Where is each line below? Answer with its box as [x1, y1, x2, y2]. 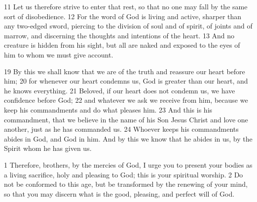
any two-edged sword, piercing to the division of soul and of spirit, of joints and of [4, 21, 253, 31]
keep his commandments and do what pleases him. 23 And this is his [4, 104, 213, 115]
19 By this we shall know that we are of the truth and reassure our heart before [4, 66, 245, 76]
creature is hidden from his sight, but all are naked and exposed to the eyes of [4, 40, 240, 50]
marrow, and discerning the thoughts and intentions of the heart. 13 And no [4, 30, 235, 40]
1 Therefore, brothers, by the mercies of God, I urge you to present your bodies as [4, 159, 253, 170]
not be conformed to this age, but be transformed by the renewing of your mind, [4, 179, 248, 189]
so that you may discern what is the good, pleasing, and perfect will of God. [4, 188, 235, 199]
